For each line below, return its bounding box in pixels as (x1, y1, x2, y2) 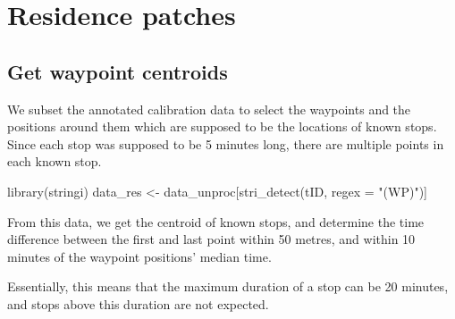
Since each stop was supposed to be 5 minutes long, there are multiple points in (7, 134, 444, 153)
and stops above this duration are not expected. (7, 294, 269, 313)
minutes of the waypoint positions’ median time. (7, 247, 272, 265)
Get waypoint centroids (7, 57, 228, 85)
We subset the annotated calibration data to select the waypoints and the (7, 99, 411, 118)
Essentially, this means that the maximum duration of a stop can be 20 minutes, (7, 277, 449, 296)
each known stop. (7, 152, 102, 171)
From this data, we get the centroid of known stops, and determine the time (7, 212, 425, 231)
